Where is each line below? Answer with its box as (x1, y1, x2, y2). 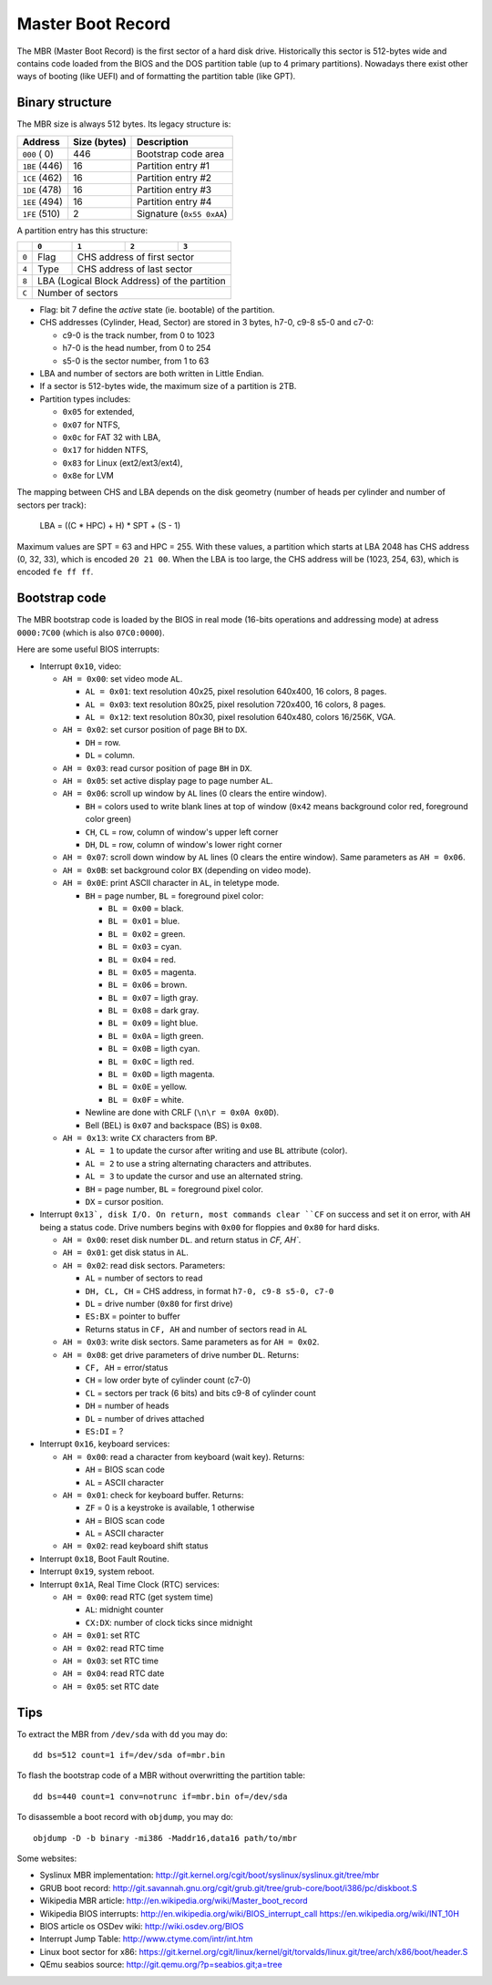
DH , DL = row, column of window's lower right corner (85, 838, 282, 849)
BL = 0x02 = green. (108, 928, 186, 939)
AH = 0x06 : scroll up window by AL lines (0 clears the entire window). (62, 788, 327, 799)
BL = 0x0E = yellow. (108, 1081, 188, 1093)
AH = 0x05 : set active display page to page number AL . (62, 776, 273, 787)
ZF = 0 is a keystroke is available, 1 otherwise (85, 1502, 255, 1513)
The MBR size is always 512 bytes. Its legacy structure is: (16, 118, 231, 129)
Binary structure (16, 95, 113, 110)
